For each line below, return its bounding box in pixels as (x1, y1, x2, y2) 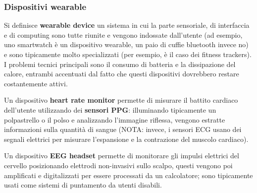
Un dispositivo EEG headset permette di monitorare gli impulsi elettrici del (4, 150, 239, 161)
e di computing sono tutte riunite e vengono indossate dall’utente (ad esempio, (4, 29, 243, 40)
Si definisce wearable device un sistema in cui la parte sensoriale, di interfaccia (4, 20, 250, 30)
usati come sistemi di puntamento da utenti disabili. (4, 180, 162, 190)
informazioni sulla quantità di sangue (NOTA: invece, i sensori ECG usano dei (4, 124, 242, 134)
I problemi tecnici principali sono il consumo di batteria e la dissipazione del (4, 59, 236, 69)
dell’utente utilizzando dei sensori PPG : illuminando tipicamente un (4, 104, 216, 115)
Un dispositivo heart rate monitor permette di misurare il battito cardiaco (4, 95, 238, 105)
